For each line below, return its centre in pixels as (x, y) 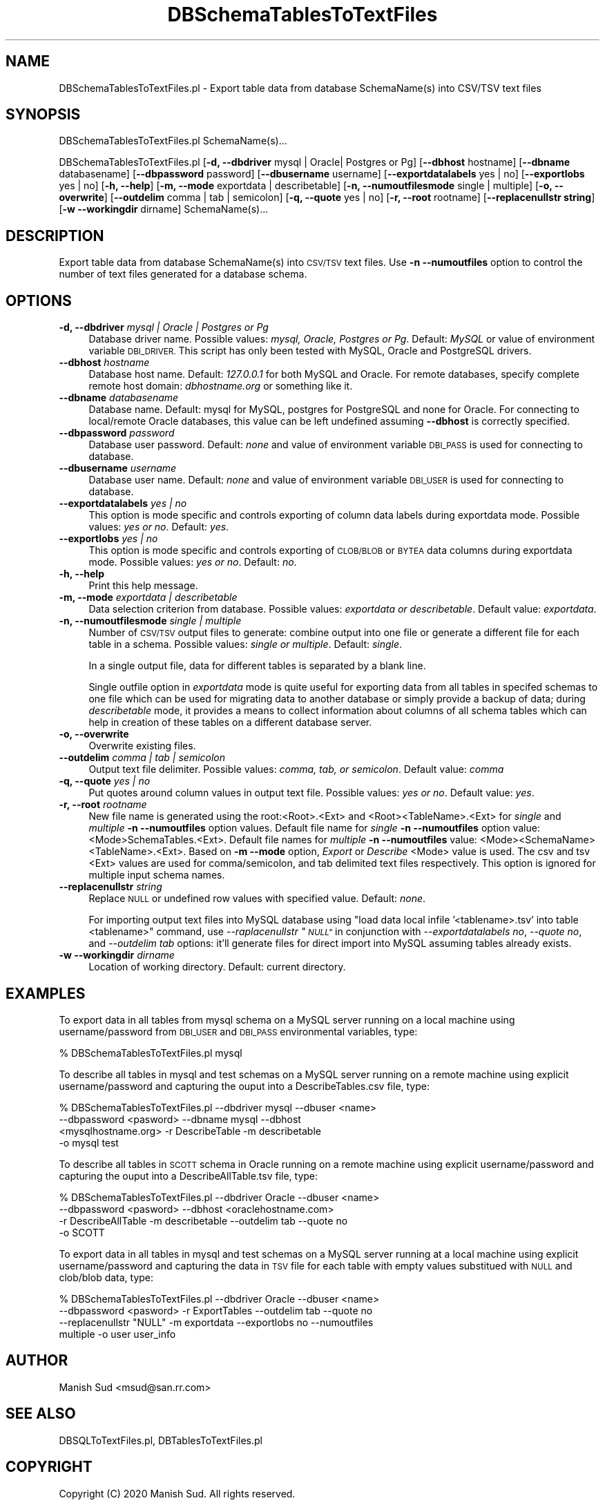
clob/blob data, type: (106, 1277)
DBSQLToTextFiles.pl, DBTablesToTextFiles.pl (161, 1440)
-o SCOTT (82, 1232)
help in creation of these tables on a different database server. (230, 722)
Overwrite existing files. (142, 746)
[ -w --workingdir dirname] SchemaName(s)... (164, 209)
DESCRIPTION (55, 236)
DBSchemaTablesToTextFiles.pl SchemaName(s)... (173, 141)
